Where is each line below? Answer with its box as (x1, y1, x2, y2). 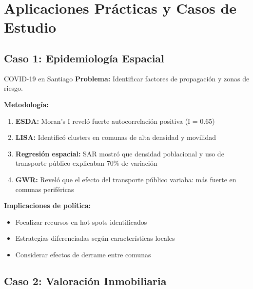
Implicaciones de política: (4, 200, 91, 211)
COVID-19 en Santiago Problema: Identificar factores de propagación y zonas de (4, 73, 250, 83)
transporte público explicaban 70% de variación (15, 158, 157, 168)
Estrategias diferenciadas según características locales (15, 233, 175, 243)
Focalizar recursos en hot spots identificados (15, 216, 147, 227)
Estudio (4, 17, 57, 37)
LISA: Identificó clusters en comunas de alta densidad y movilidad (15, 132, 216, 142)
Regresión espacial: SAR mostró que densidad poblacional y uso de (15, 148, 224, 158)
